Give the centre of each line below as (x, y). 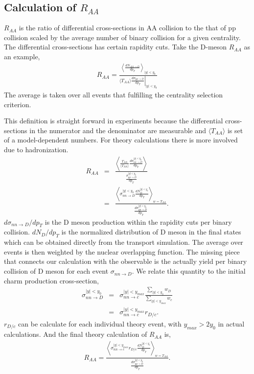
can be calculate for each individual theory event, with (100, 323)
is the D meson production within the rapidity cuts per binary (138, 222)
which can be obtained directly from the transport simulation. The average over (124, 242)
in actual (231, 323)
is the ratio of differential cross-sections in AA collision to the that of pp (127, 28)
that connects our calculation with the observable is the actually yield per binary (126, 261)
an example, (22, 56)
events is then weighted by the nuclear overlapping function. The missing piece (122, 251)
